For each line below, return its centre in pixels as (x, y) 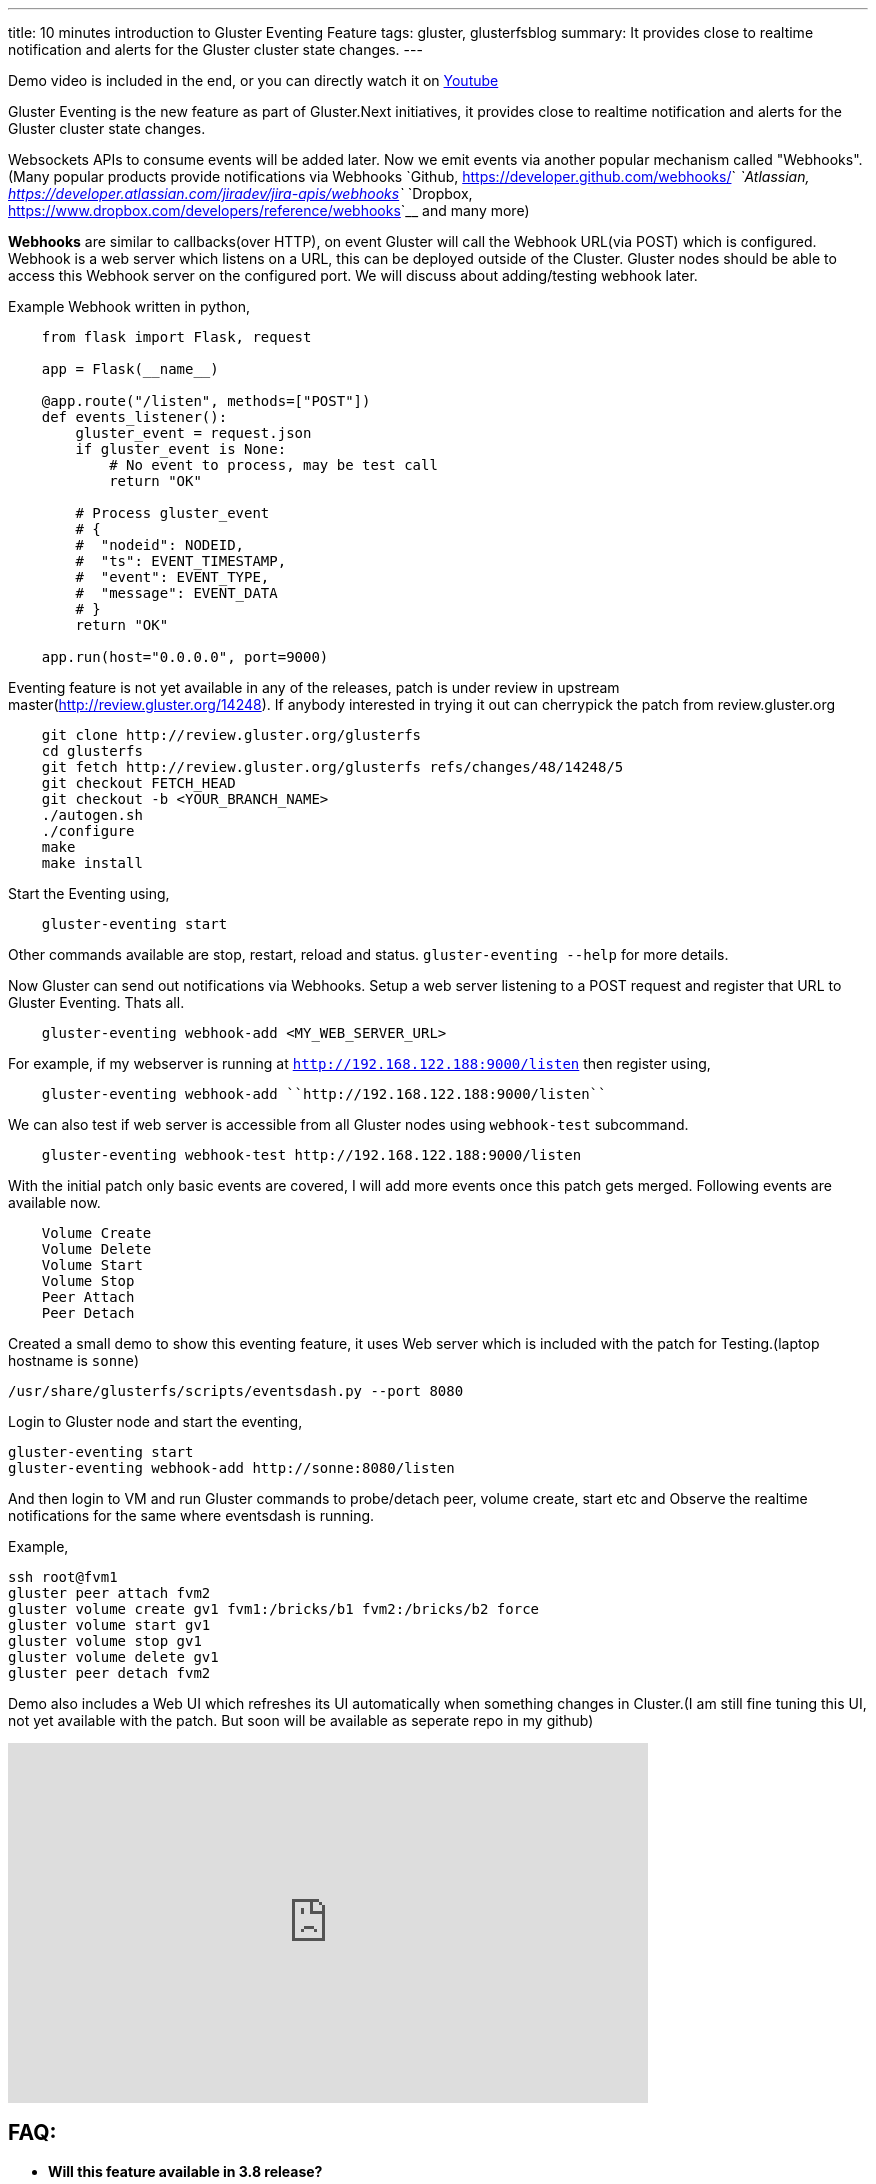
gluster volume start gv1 (109, 1625)
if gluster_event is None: (181, 449)
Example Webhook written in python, (129, 306)
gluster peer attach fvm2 (109, 1593)
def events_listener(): (134, 417)
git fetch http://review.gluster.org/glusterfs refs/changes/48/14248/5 (332, 767)
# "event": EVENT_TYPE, (172, 577)
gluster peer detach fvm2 (109, 1673)
